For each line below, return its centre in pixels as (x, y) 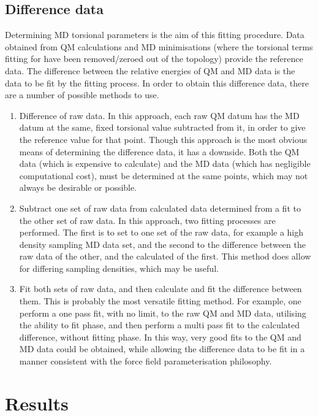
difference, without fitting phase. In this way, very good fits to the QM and (160, 337)
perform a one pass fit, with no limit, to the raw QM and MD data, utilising (163, 313)
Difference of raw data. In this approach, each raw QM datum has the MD (159, 115)
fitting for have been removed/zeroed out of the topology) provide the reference (154, 59)
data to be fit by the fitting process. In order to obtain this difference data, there (157, 83)
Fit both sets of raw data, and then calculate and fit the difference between (161, 289)
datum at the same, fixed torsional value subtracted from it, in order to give (162, 127)
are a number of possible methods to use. (82, 95)
